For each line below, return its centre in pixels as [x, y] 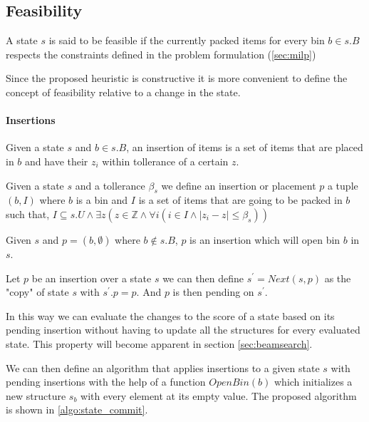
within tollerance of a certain [165, 161]
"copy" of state [37, 292]
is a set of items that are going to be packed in [240, 200]
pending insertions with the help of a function [106, 382]
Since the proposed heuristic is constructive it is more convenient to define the [177, 78]
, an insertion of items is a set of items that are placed [245, 147]
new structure [36, 395]
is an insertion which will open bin [265, 239]
